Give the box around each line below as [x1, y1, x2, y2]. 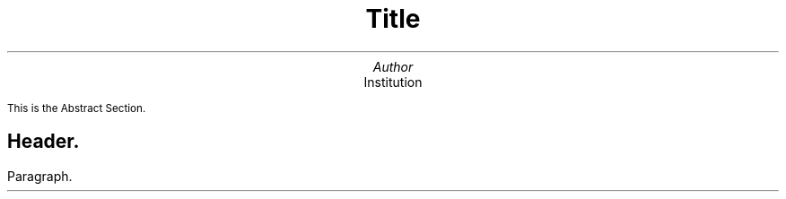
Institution [363, 74, 423, 90]
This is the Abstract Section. [7, 101, 146, 115]
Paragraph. [7, 168, 73, 184]
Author [372, 58, 414, 74]
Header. [7, 130, 80, 153]
